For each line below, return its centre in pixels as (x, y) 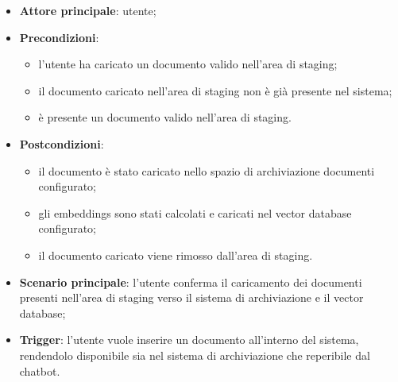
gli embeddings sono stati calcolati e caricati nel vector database (195, 212)
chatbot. (40, 370)
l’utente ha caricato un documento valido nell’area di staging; (188, 64)
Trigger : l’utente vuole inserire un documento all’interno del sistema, (189, 340)
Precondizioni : (59, 37)
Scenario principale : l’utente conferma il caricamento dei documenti (191, 282)
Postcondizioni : (62, 143)
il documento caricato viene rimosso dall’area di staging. (176, 255)
